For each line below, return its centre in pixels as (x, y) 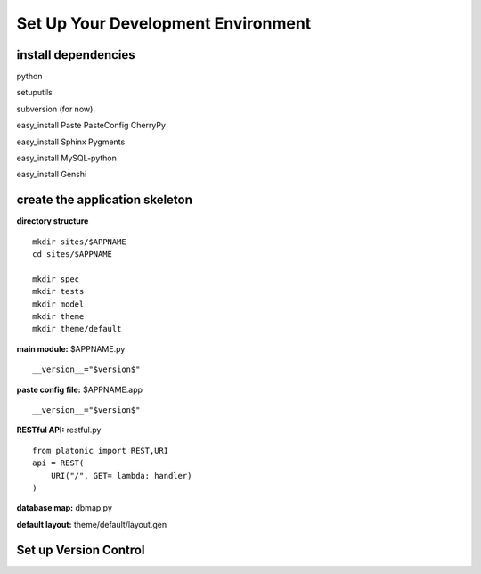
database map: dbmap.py (65, 508)
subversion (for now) (55, 109)
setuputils (35, 93)
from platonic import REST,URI (101, 451)
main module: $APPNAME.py (71, 348)
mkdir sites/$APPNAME (79, 242)
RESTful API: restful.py (59, 430)
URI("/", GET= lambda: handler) (121, 476)
